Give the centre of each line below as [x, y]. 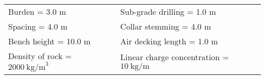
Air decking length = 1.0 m [169, 41]
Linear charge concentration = [175, 57]
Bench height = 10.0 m [49, 41]
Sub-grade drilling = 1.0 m [168, 11]
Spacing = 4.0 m [38, 26]
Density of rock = [40, 56]
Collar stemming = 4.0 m [166, 26]
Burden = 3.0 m [37, 11]
